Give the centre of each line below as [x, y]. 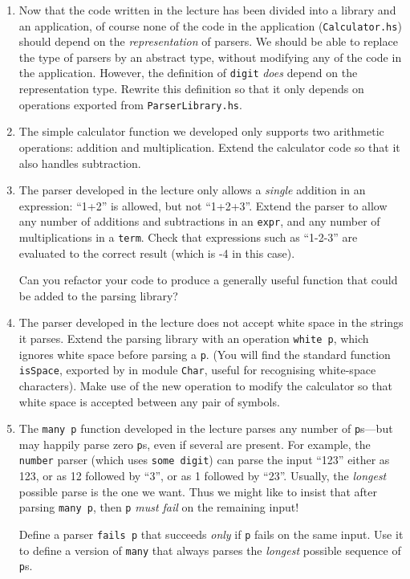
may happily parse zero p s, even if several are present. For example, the [195, 444]
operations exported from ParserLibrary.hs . [130, 104]
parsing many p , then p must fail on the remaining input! [159, 507]
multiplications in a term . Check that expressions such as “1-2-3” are [188, 236]
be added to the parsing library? [98, 295]
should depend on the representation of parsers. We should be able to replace [208, 41]
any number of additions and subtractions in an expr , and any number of [199, 221]
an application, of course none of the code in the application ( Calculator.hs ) [210, 25]
